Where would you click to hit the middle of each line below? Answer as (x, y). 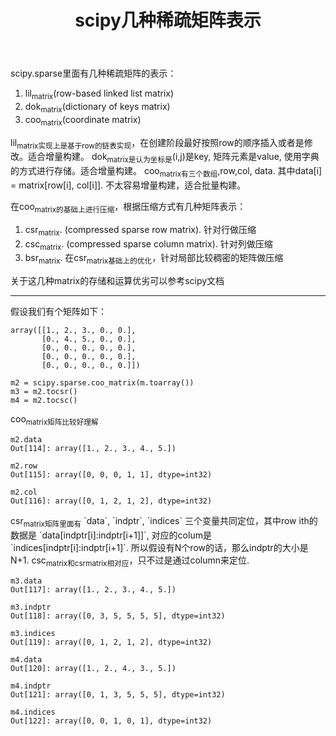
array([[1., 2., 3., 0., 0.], (73, 331)
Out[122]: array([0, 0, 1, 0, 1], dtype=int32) (111, 721)
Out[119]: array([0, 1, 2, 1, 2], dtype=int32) (111, 642)
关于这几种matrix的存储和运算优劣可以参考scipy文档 (117, 281)
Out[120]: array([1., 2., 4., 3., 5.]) (93, 668)
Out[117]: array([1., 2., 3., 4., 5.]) (93, 589)
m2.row (24, 466)
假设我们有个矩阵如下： (58, 312)
